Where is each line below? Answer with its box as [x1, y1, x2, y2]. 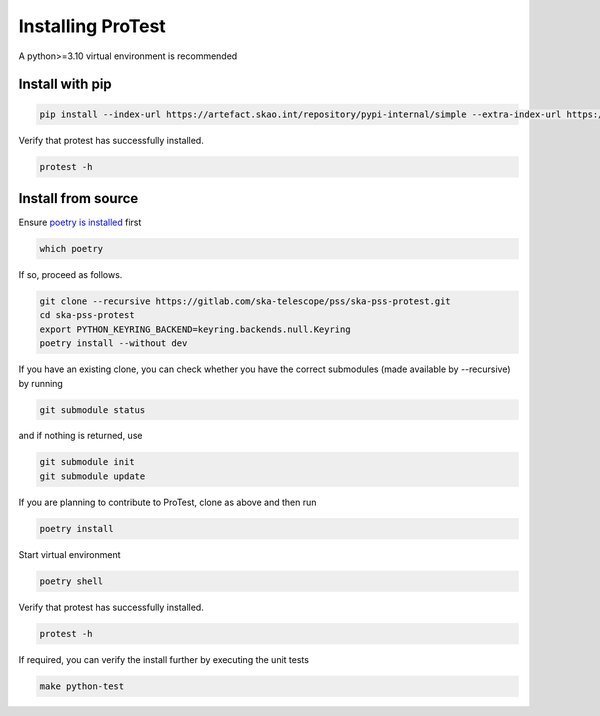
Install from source [18, 190, 139, 207]
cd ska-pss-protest [39, 310, 135, 321]
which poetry [39, 243, 104, 254]
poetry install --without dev [39, 338, 188, 349]
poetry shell [39, 575, 104, 587]
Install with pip [18, 76, 112, 93]
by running [18, 377, 64, 389]
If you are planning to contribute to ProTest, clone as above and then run [18, 496, 317, 508]
